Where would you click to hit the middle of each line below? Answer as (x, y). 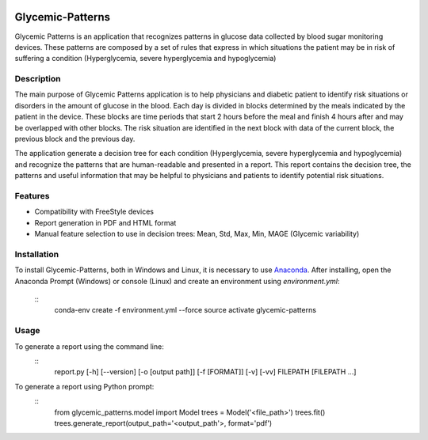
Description (38, 79)
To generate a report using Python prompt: (84, 386)
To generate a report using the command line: (89, 346)
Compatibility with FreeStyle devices (94, 212)
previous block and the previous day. (75, 139)
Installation (37, 254)
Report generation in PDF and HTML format (105, 222)
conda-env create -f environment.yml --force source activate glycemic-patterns (185, 310)
